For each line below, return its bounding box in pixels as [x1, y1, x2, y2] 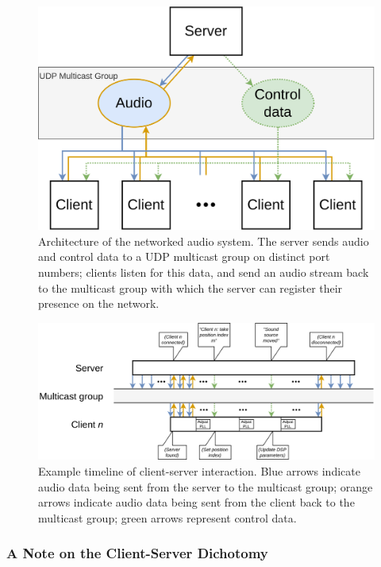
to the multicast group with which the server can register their [38, 279, 343, 296]
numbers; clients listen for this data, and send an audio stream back [38, 263, 369, 280]
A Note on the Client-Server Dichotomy [6, 543, 268, 563]
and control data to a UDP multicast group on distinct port [38, 248, 330, 265]
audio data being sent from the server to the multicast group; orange [38, 478, 373, 495]
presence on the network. [38, 295, 160, 312]
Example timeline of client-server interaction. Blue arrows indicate [38, 462, 360, 479]
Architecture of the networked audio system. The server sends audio [38, 232, 369, 249]
